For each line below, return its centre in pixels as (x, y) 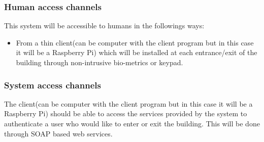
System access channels (53, 85)
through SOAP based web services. (58, 133)
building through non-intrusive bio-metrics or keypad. (100, 62)
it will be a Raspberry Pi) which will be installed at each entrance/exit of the (137, 52)
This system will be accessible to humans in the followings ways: (104, 26)
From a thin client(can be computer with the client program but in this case (135, 42)
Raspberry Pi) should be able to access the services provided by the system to (126, 113)
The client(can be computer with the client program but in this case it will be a (128, 103)
